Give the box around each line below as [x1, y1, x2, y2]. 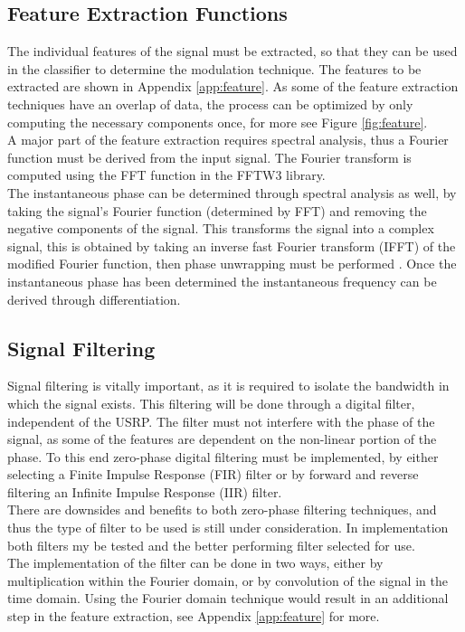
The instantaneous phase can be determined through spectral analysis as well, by [7, 183, 457, 202]
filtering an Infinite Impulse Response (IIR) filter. [7, 482, 282, 501]
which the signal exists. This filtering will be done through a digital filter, [7, 393, 415, 412]
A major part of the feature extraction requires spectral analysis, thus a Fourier [7, 130, 449, 149]
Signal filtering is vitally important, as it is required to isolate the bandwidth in [7, 376, 450, 395]
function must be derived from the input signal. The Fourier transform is [7, 147, 412, 166]
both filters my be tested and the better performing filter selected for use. [7, 535, 415, 554]
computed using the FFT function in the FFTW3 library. [7, 165, 326, 184]
